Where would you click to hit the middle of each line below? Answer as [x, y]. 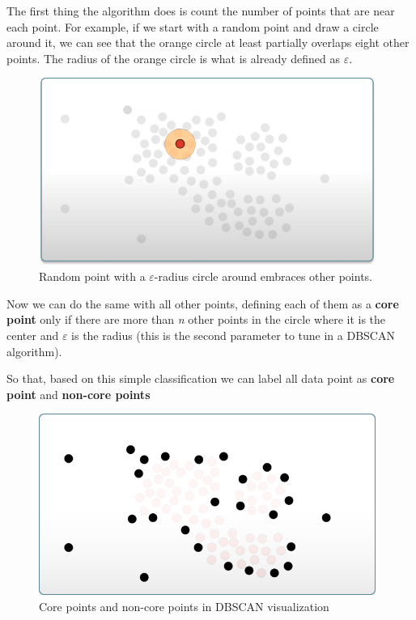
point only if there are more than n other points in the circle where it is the [196, 319]
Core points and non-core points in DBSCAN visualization [184, 606]
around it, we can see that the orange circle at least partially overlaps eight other [208, 42]
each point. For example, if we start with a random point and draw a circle [193, 26]
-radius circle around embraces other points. [263, 276]
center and [33, 335]
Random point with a [92, 276]
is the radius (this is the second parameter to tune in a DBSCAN [233, 335]
